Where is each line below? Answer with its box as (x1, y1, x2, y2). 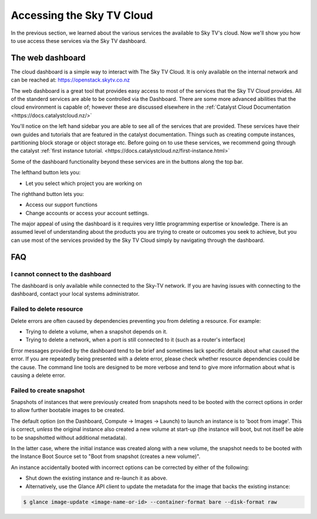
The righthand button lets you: (11, 190, 85, 197)
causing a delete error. (11, 372, 66, 379)
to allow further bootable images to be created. (11, 407, 125, 414)
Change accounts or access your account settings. (25, 209, 149, 217)
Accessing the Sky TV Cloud (11, 9, 153, 22)
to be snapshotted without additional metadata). (11, 434, 127, 441)
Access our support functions (25, 201, 98, 208)
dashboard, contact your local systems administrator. (11, 291, 140, 298)
